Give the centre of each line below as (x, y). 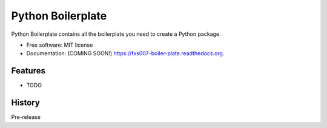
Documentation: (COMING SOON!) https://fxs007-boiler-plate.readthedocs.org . (125, 53)
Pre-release (26, 117)
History (26, 103)
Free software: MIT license (60, 45)
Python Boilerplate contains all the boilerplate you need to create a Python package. (116, 34)
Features (28, 71)
